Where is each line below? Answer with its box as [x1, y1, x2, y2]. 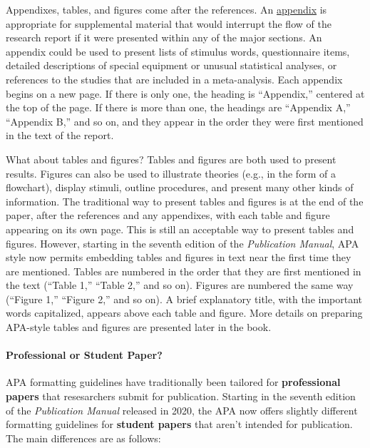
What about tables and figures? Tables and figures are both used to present [6, 151, 336, 166]
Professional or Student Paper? [6, 347, 163, 362]
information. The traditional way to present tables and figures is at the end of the [6, 193, 364, 208]
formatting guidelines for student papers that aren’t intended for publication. [6, 417, 353, 432]
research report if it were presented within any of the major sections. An [6, 30, 322, 45]
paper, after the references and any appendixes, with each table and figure [6, 208, 330, 223]
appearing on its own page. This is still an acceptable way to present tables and [6, 221, 354, 236]
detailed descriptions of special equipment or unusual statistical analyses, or [6, 58, 337, 73]
